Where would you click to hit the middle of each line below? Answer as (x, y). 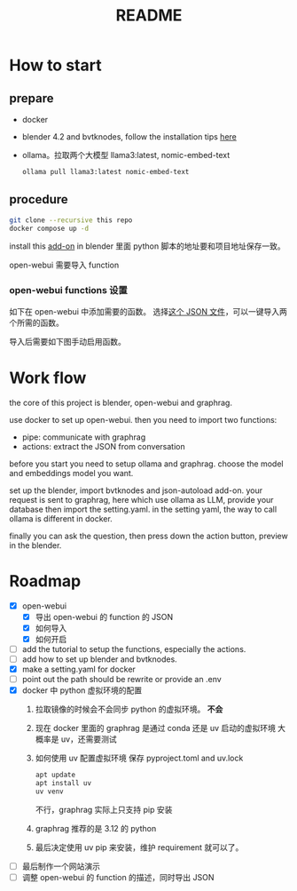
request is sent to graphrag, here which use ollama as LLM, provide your (141, 499)
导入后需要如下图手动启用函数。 (67, 341)
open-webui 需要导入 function (64, 265)
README (149, 16)
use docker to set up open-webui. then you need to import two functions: (143, 419)
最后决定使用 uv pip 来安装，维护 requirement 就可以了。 (139, 847)
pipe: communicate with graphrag (84, 437)
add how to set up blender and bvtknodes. (99, 659)
